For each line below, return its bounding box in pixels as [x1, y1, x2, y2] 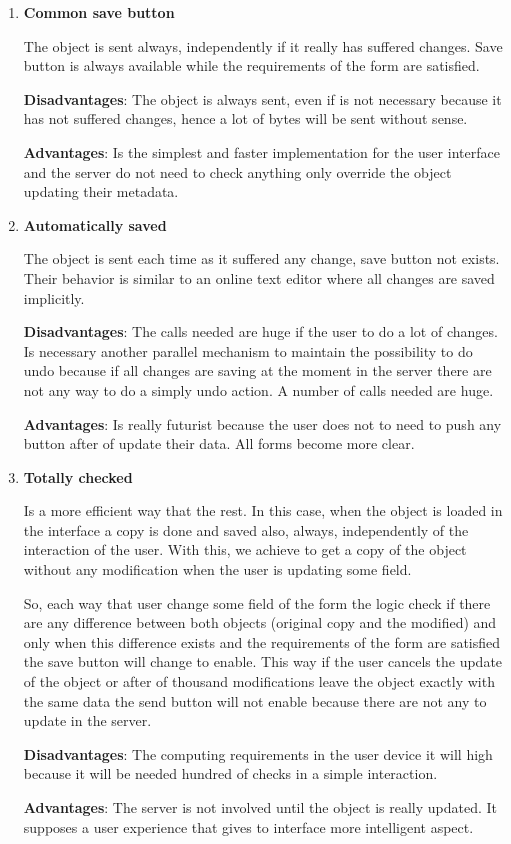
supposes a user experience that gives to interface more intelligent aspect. [23, 816, 474, 837]
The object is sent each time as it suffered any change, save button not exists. [23, 248, 500, 269]
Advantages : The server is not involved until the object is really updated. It [23, 797, 498, 817]
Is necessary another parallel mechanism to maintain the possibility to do [23, 340, 473, 361]
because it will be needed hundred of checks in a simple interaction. [23, 763, 438, 784]
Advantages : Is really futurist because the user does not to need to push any [23, 413, 502, 434]
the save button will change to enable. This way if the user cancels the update [23, 651, 503, 672]
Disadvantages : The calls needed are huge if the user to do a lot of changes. [23, 321, 498, 342]
